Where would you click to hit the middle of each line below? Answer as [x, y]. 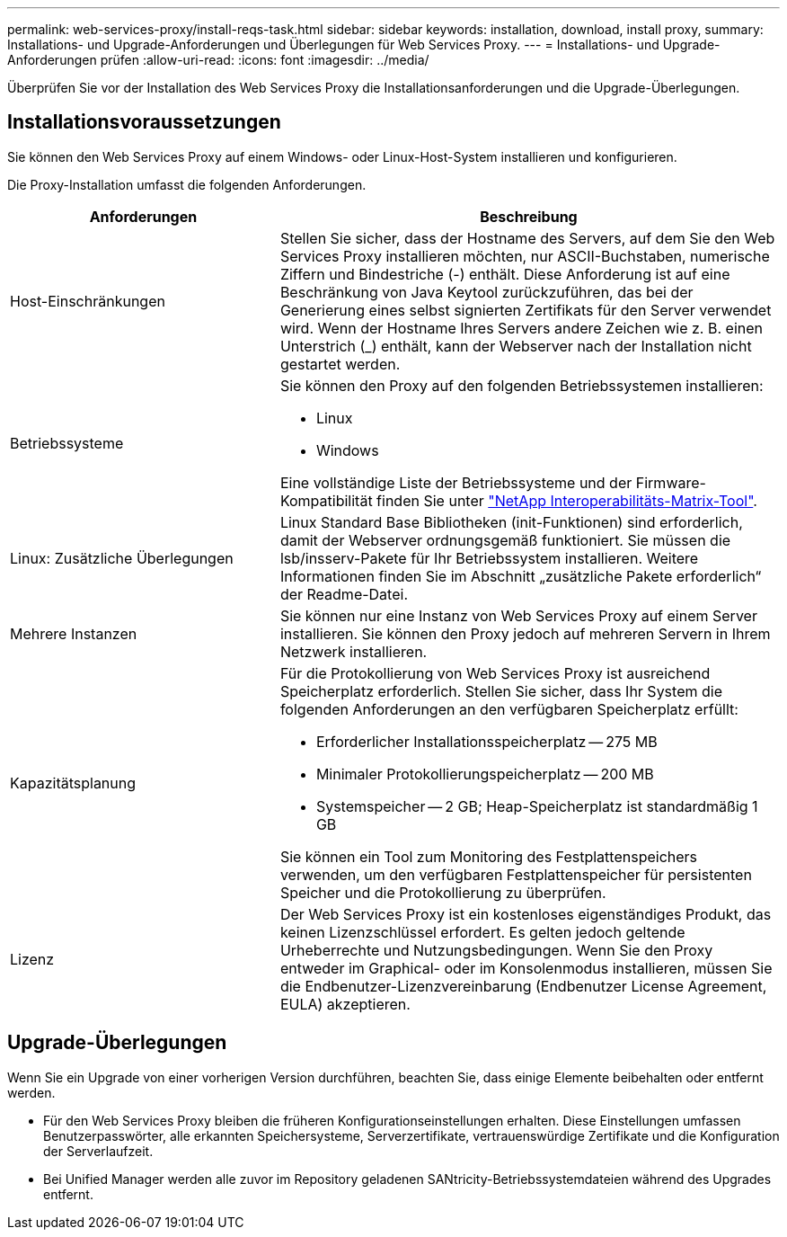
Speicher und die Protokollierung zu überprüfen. [443, 892]
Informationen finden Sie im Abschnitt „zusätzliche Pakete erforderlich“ [521, 576]
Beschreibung [529, 216]
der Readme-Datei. [344, 594]
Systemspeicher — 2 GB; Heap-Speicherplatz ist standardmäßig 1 [537, 806]
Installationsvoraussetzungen [144, 122]
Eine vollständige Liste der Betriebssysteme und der [456, 482]
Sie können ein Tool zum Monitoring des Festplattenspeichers [489, 856]
